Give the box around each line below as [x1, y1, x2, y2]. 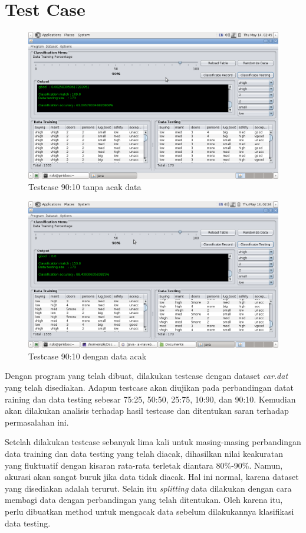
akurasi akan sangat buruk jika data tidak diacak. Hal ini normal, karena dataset [5, 470, 299, 483]
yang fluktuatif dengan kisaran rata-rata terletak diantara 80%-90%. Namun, [5, 459, 283, 471]
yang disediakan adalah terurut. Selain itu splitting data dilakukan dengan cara [5, 482, 292, 494]
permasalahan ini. [5, 416, 69, 428]
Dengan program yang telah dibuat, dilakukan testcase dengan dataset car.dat [5, 369, 288, 382]
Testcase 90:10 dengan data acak [28, 349, 147, 362]
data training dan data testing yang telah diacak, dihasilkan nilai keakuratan [5, 447, 284, 459]
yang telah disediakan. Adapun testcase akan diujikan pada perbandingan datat [5, 381, 294, 393]
